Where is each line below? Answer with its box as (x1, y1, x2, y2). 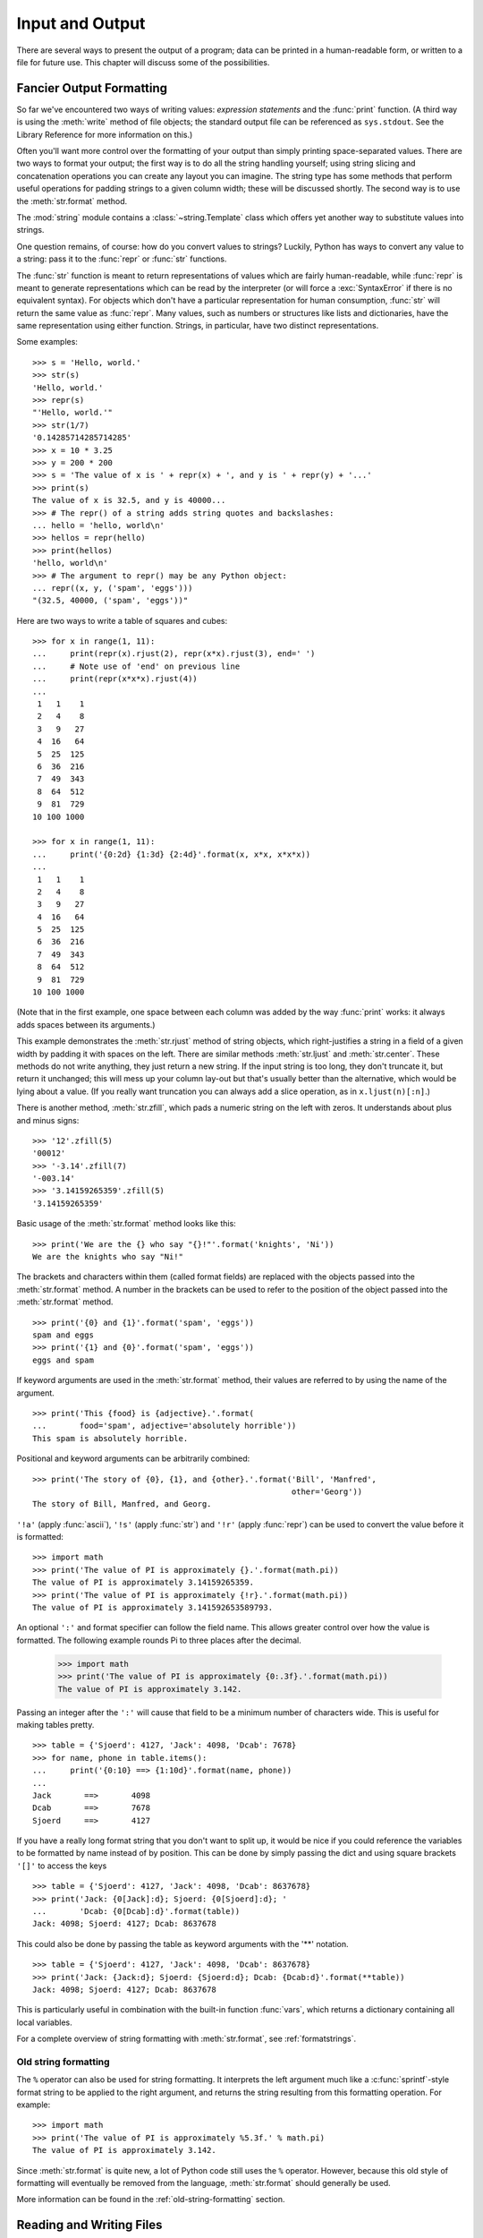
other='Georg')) (291, 1486, 363, 1497)
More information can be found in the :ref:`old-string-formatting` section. (16, 2194, 285, 2205)
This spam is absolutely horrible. (32, 1433, 189, 1443)
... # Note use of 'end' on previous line (32, 661, 241, 671)
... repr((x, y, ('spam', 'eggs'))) (32, 583, 193, 593)
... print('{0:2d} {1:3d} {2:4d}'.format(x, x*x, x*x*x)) (32, 849, 311, 859)
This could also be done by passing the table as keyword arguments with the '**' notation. (16, 1938, 349, 1949)
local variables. (16, 2017, 72, 2028)
